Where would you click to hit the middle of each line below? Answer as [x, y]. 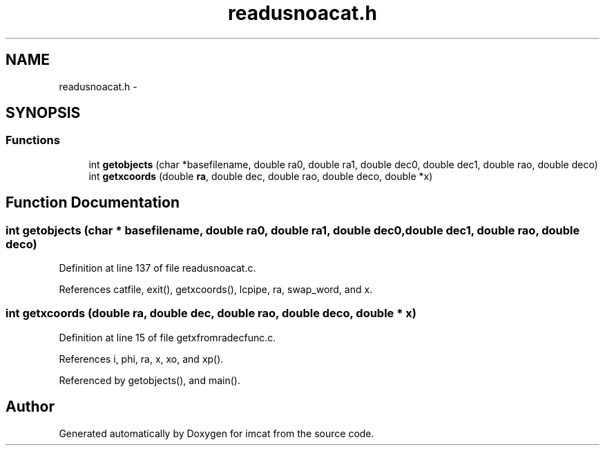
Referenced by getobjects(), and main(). [150, 380]
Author [30, 407]
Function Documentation [93, 203]
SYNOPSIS [43, 113]
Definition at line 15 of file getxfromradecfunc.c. [167, 337]
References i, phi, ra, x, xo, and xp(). [141, 359]
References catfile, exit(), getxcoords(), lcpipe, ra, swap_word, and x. [216, 290]
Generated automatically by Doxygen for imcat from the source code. [217, 433]
